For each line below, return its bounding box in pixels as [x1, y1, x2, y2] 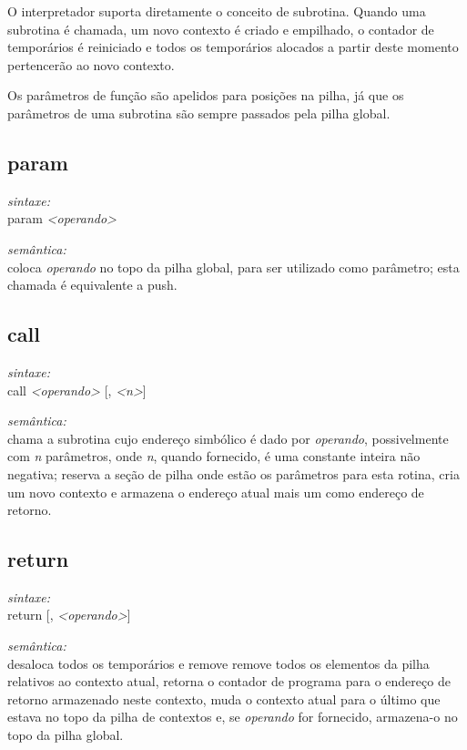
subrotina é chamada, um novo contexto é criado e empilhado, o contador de [7, 19, 434, 38]
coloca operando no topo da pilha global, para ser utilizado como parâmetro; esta [7, 257, 460, 276]
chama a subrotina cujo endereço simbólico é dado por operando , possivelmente [7, 428, 449, 447]
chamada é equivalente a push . [7, 275, 178, 294]
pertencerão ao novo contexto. [7, 55, 175, 74]
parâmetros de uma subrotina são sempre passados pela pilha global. [7, 103, 391, 122]
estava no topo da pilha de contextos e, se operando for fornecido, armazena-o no [7, 707, 458, 726]
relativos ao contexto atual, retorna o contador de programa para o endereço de [7, 672, 451, 691]
